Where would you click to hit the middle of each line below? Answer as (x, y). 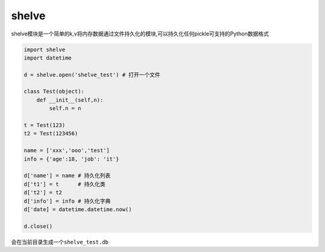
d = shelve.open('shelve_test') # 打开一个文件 (92, 75)
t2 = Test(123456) (51, 134)
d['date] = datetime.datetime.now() (78, 209)
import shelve (45, 49)
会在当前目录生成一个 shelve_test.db (60, 242)
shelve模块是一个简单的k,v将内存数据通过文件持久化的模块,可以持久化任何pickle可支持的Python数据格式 (140, 34)
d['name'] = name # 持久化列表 (67, 176)
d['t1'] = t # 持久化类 (64, 184)
